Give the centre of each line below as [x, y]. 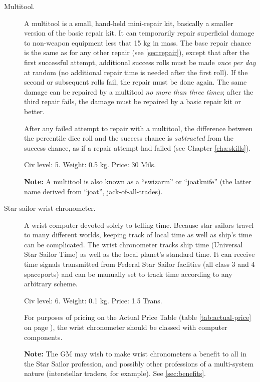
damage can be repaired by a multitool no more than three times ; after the [139, 91]
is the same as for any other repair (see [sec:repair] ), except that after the [137, 52]
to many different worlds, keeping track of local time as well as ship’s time [138, 235]
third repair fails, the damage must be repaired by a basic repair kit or [133, 101]
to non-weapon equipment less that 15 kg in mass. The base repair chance [138, 42]
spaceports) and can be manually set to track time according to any [128, 274]
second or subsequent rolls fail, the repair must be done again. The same [136, 82]
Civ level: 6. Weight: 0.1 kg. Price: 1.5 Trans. [93, 300]
